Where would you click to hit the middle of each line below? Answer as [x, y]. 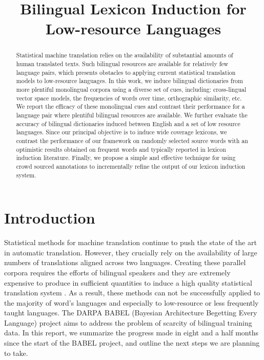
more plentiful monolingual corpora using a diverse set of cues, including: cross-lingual [131, 89]
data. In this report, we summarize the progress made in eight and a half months [131, 333]
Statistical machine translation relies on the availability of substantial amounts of [125, 55]
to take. [16, 353]
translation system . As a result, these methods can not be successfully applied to [132, 293]
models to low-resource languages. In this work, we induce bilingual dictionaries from [129, 81]
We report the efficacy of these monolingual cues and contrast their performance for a [130, 106]
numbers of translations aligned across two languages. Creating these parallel [125, 262]
